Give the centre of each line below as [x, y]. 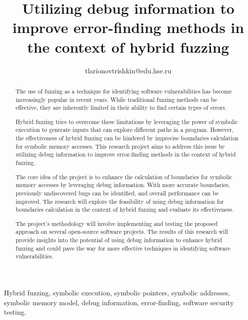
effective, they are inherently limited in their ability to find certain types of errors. [121, 108]
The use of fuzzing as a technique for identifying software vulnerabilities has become [124, 91]
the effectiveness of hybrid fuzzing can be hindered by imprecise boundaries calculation [127, 138]
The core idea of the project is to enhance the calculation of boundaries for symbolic [124, 176]
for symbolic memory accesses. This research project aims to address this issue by [120, 146]
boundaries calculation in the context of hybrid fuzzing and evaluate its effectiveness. [124, 209]
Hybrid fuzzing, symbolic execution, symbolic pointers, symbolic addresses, [117, 293]
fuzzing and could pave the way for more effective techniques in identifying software [123, 248]
